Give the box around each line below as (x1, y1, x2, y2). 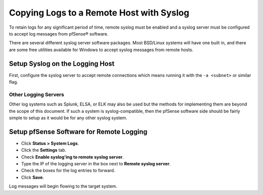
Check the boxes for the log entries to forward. (21, 168, 115, 174)
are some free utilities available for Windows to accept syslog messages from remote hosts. (9, 47, 193, 53)
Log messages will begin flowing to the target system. (9, 183, 117, 189)
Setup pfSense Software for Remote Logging (9, 127, 148, 136)
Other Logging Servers (9, 91, 64, 98)
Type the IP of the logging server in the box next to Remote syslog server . (21, 161, 171, 167)
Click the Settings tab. (21, 147, 67, 153)
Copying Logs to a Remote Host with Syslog (9, 7, 189, 18)
